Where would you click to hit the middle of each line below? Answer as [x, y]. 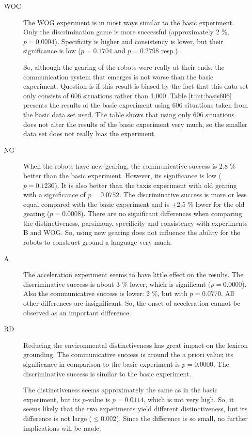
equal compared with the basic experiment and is [96, 204]
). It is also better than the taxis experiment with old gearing [146, 185]
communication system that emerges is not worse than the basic [118, 76]
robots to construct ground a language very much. [98, 242]
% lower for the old [216, 204]
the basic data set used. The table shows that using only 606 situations [129, 114]
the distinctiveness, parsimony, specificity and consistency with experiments [135, 223]
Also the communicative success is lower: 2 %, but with [105, 293]
